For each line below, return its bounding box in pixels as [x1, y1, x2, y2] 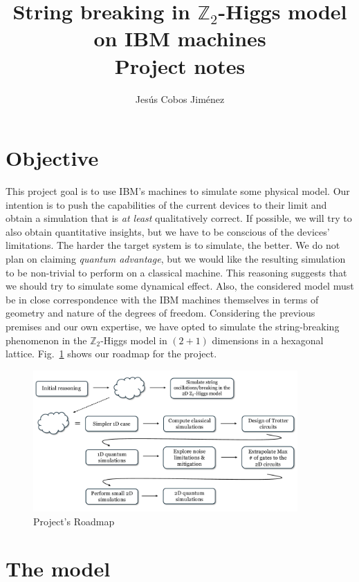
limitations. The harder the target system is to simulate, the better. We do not [6, 238, 340, 252]
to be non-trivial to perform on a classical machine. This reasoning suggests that [6, 265, 347, 279]
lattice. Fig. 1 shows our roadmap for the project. [6, 346, 217, 361]
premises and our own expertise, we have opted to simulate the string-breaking [6, 319, 340, 333]
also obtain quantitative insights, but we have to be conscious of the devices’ [6, 224, 330, 238]
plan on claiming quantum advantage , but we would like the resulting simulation [6, 252, 346, 265]
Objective [6, 144, 99, 172]
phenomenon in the [6, 332, 87, 347]
